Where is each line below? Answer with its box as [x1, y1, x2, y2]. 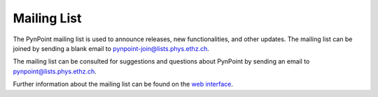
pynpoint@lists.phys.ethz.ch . [13, 67, 97, 75]
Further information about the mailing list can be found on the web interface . [13, 80, 234, 89]
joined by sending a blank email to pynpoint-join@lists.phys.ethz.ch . [13, 44, 209, 52]
